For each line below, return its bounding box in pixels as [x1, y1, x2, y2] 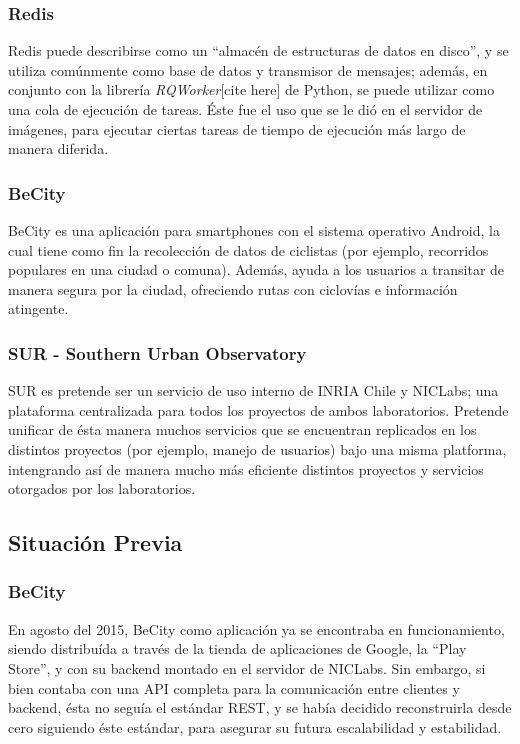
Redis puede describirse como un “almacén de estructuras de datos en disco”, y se [8, 40, 509, 61]
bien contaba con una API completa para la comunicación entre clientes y [8, 677, 460, 698]
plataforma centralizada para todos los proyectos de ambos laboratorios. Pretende [8, 399, 509, 420]
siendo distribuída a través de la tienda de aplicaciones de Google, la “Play [8, 638, 467, 659]
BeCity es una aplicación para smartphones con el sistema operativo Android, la [8, 220, 500, 240]
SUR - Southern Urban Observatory [8, 340, 307, 365]
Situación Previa [8, 527, 183, 558]
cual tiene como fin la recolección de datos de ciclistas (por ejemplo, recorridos [8, 239, 489, 260]
